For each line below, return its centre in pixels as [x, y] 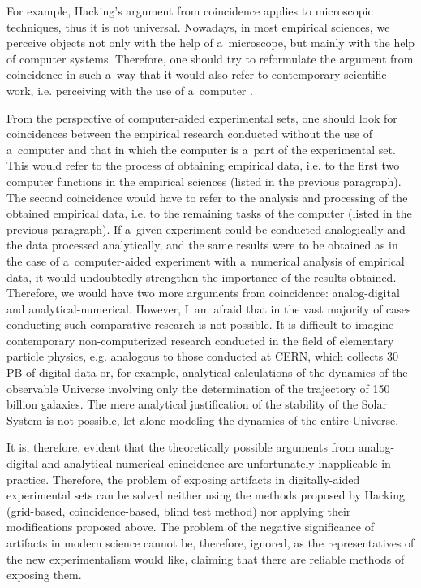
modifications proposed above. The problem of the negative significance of [190, 527]
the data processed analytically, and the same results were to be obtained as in [202, 245]
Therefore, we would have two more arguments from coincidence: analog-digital [203, 293]
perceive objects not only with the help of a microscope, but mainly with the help [211, 43]
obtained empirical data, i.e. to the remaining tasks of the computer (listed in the [209, 213]
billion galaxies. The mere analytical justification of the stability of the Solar [197, 404]
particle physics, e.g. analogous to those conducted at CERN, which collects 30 [202, 356]
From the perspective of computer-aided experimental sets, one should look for [202, 117]
